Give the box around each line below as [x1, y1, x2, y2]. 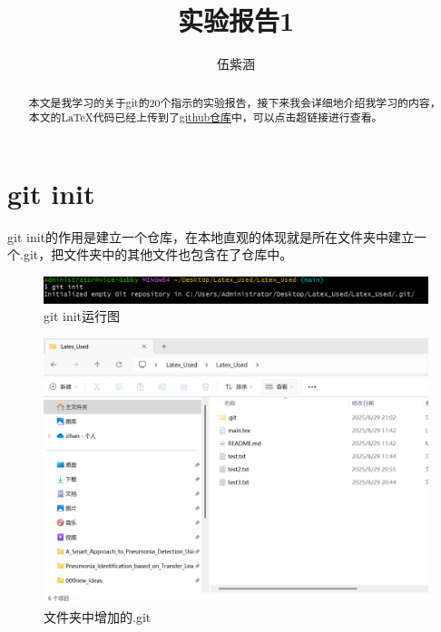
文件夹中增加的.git [44, 607, 152, 626]
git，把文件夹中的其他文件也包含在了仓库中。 [23, 245, 293, 264]
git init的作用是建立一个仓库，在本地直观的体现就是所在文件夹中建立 [7, 227, 415, 246]
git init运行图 [44, 306, 121, 326]
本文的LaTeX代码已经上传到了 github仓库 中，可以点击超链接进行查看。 [28, 110, 383, 125]
